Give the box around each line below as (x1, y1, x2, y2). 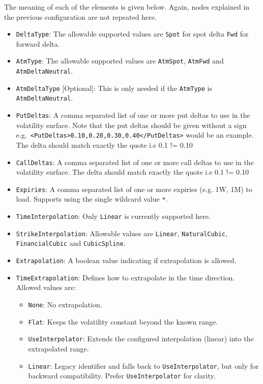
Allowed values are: (16, 282, 76, 293)
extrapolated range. (28, 343, 89, 354)
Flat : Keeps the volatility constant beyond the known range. (28, 316, 218, 327)
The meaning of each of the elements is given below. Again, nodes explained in (4, 2, 250, 12)
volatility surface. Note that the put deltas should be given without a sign (16, 119, 247, 130)
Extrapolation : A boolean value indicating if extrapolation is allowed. (16, 255, 237, 266)
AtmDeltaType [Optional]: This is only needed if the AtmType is (16, 82, 212, 93)
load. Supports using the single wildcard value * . (16, 194, 168, 204)
